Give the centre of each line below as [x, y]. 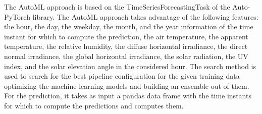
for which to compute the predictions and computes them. [94, 105]
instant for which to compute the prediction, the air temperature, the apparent [126, 36]
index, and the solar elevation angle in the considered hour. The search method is [130, 66]
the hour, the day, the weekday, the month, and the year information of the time [129, 26]
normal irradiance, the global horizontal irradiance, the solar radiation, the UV [126, 56]
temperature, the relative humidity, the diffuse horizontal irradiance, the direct [126, 46]
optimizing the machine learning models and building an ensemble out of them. [127, 85]
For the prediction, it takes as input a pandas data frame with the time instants [128, 96]
